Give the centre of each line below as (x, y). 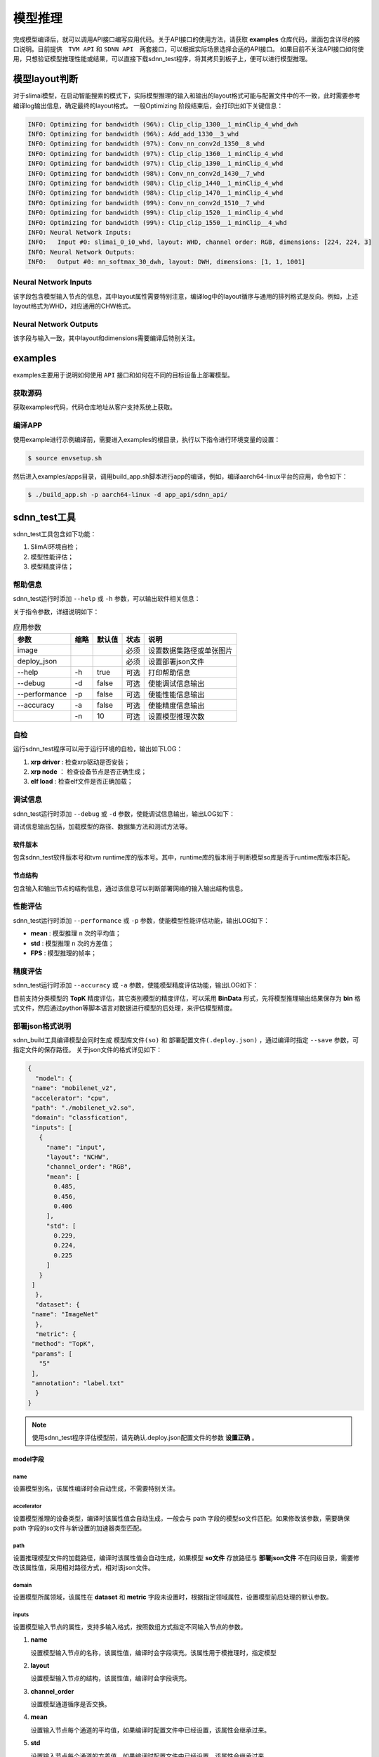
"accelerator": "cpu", (71, 1098)
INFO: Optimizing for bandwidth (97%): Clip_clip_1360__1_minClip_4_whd (155, 154)
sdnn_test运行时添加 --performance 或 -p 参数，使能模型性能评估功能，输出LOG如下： (141, 920)
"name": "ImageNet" (65, 1315)
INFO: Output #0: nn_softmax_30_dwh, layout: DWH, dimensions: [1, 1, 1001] (166, 262)
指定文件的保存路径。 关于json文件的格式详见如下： (88, 1050)
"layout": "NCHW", (78, 1157)
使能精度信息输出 (177, 706)
